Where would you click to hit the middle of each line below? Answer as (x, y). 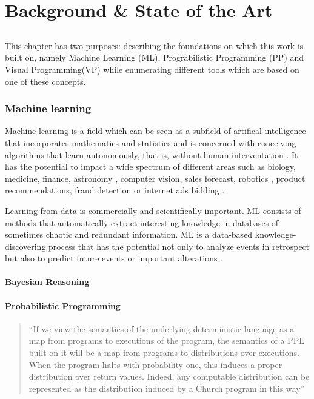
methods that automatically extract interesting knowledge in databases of (142, 222)
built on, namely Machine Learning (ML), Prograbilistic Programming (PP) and (155, 57)
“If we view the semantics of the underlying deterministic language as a (162, 328)
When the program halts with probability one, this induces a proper (155, 364)
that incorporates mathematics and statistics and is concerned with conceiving (151, 142)
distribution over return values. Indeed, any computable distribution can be (169, 376)
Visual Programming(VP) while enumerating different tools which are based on (152, 69)
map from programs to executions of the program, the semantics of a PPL (166, 340)
